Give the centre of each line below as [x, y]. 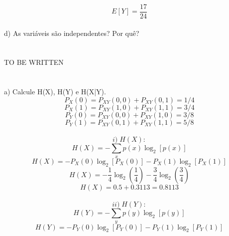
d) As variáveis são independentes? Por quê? [72, 33]
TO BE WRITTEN [34, 62]
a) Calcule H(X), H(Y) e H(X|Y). [55, 92]
